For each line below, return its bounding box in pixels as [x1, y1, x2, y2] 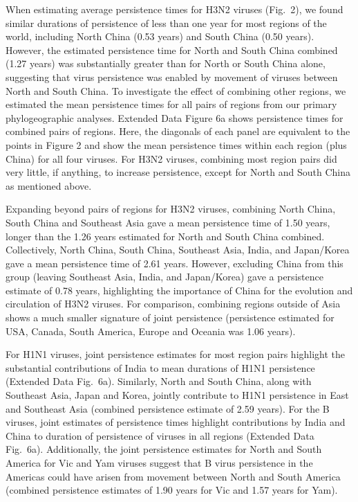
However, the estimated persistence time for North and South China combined [6, 42, 338, 57]
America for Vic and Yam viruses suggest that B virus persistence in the [6, 456, 313, 469]
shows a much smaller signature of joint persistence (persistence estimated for [6, 310, 335, 325]
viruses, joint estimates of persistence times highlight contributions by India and [6, 415, 346, 429]
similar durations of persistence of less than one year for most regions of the [6, 15, 327, 30]
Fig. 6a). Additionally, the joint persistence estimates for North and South [6, 442, 322, 456]
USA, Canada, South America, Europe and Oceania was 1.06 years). [6, 323, 296, 338]
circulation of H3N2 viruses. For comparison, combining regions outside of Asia [6, 296, 341, 311]
